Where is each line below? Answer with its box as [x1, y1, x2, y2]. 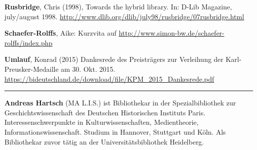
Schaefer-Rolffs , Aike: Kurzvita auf [4, 28, 117, 38]
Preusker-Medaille [4, 63, 59, 74]
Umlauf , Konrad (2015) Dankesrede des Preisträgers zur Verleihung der [4, 54, 223, 64]
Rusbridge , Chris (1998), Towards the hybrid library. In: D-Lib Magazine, [4, 1, 232, 11]
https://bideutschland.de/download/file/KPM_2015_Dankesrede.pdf [4, 73, 215, 84]
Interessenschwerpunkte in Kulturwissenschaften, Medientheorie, [4, 117, 199, 127]
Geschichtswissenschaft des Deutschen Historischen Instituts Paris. [4, 107, 206, 117]
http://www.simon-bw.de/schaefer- [118, 28, 224, 38]
